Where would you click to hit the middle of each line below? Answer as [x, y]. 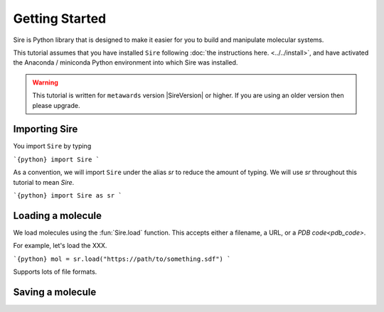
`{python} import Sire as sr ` [68, 195]
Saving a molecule [55, 292]
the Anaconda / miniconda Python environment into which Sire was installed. [126, 63]
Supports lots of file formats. [55, 272]
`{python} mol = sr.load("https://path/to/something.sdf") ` [122, 259]
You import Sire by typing [52, 146]
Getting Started [60, 18]
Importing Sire [46, 129]
